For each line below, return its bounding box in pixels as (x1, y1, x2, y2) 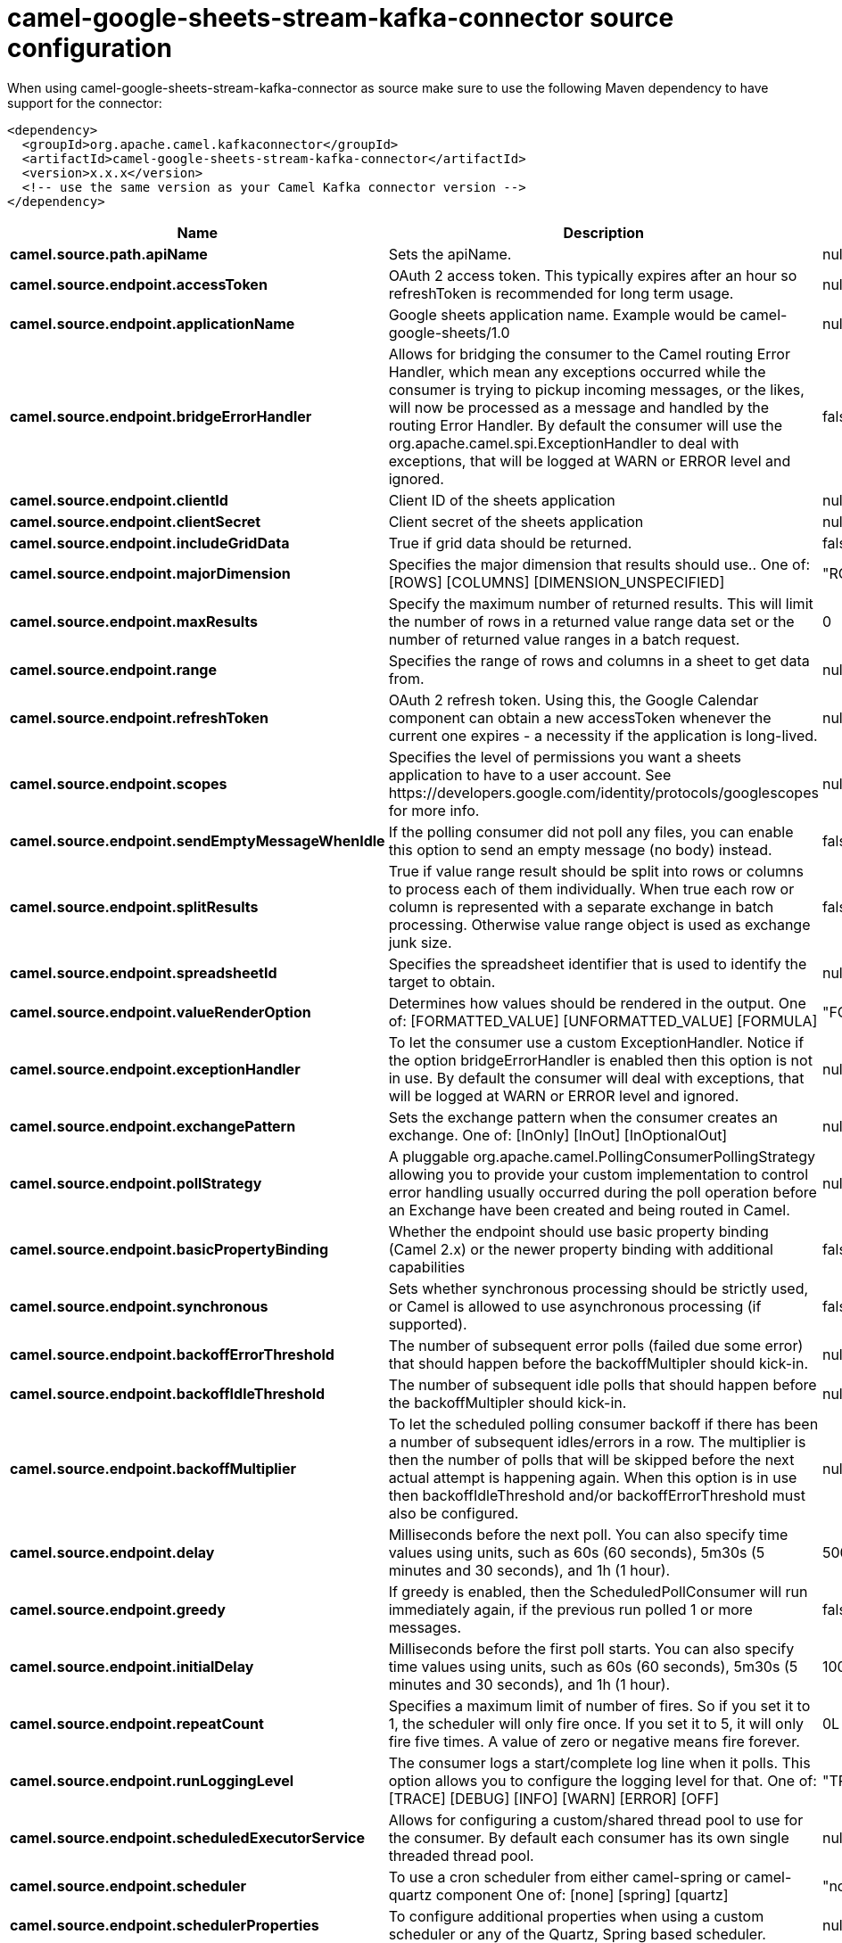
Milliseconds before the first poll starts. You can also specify (388, 1639, 795, 1658)
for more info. (388, 801, 480, 819)
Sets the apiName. (388, 244, 512, 263)
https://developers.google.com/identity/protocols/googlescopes (388, 783, 819, 802)
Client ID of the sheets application (388, 490, 615, 509)
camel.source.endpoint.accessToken (10, 275, 268, 293)
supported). (388, 1314, 467, 1333)
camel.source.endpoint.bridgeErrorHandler (10, 407, 312, 425)
